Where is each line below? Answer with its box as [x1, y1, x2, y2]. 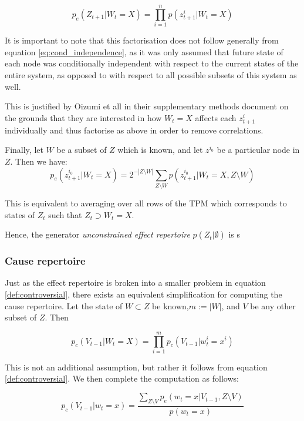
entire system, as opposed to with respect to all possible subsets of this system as [5, 68, 297, 81]
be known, [152, 299, 189, 312]
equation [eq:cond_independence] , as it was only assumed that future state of [5, 45, 283, 58]
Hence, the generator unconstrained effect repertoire [5, 228, 190, 240]
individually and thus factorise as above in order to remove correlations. [5, 123, 264, 136]
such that [48, 208, 82, 220]
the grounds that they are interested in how [5, 111, 162, 123]
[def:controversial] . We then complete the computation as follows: [5, 372, 239, 385]
